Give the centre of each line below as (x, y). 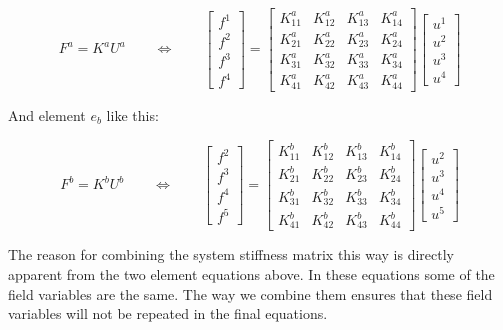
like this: (132, 114)
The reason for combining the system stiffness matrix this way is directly (231, 254)
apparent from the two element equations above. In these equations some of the (251, 274)
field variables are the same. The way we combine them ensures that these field (250, 293)
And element (47, 114)
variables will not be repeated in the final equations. (168, 313)
